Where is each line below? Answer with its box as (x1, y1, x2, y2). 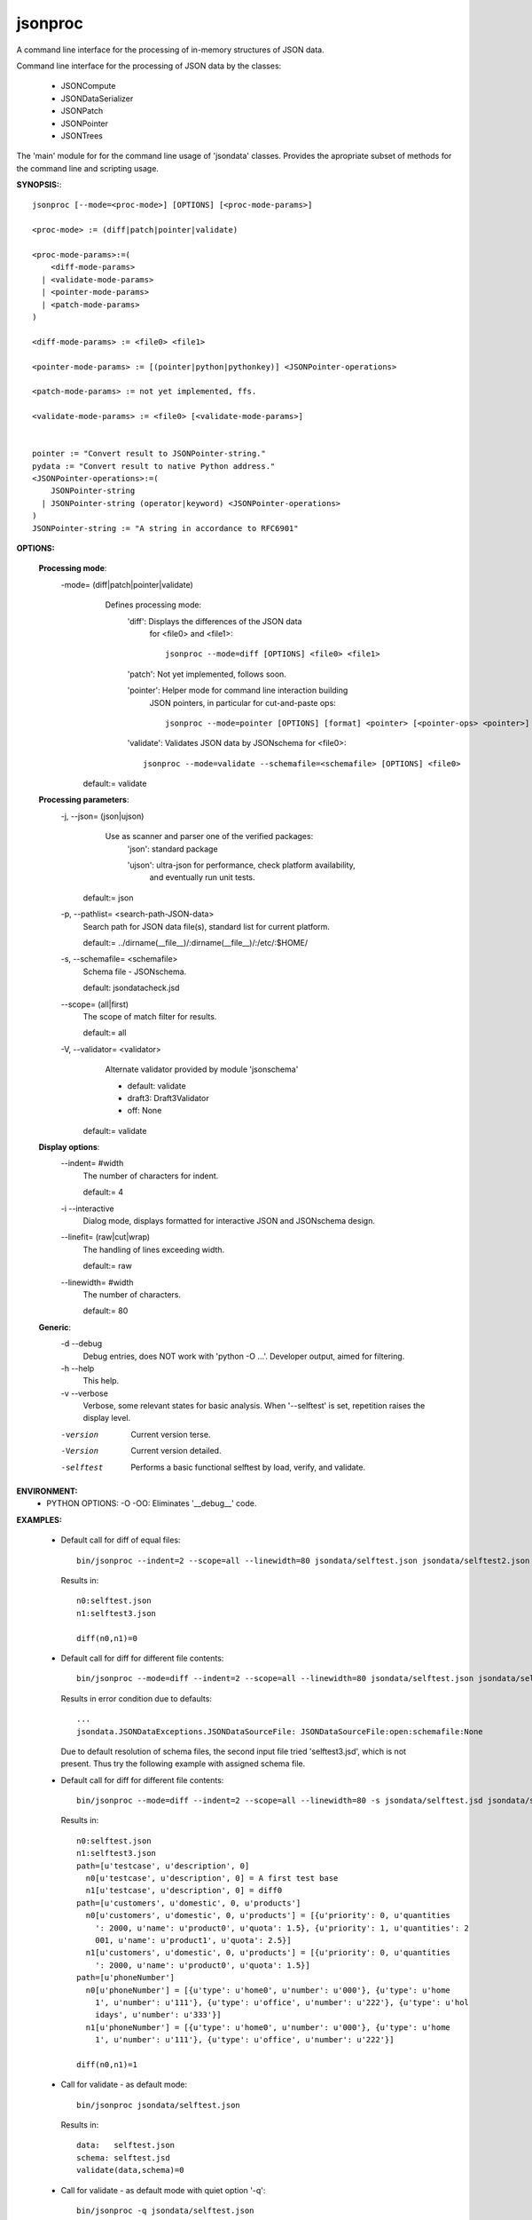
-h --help (60, 1363, 95, 1374)
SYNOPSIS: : (16, 179, 62, 190)
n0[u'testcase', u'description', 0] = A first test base (85, 1874, 339, 1883)
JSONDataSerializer (60, 93, 134, 104)
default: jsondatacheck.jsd (82, 982, 180, 994)
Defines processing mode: (105, 599, 202, 610)
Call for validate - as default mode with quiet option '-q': (60, 2184, 266, 2195)
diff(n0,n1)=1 (76, 2059, 137, 2069)
